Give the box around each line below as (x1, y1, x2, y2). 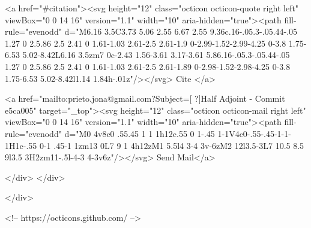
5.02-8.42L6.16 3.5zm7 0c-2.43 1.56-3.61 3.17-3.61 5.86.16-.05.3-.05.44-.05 (22, 48, 290, 61)
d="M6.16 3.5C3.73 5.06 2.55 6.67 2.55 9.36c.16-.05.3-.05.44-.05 (64, 25, 298, 38)
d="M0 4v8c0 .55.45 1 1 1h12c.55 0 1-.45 (64, 127, 215, 139)
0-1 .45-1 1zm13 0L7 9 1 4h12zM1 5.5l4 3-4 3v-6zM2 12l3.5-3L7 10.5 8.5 (39, 139, 304, 151)
